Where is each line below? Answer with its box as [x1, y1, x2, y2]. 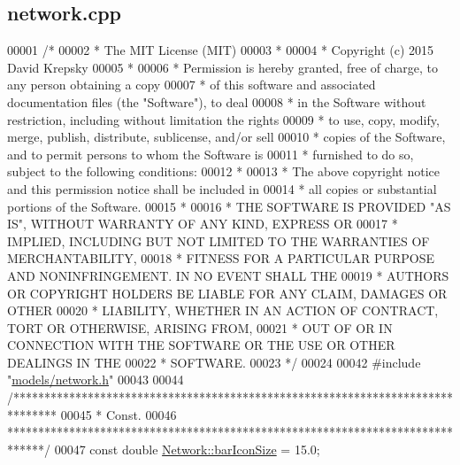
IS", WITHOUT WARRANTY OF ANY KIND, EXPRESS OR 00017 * [7, 214, 398, 233]
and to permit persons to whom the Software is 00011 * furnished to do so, [7, 144, 414, 163]
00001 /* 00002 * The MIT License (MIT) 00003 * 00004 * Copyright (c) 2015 [7, 41, 434, 59]
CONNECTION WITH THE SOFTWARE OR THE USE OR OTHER [7, 336, 395, 354]
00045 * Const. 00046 [60, 405, 177, 423]
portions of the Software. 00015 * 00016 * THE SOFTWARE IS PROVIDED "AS [7, 197, 451, 215]
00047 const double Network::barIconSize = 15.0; [54, 439, 320, 458]
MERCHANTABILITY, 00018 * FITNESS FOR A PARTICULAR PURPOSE [7, 249, 435, 267]
